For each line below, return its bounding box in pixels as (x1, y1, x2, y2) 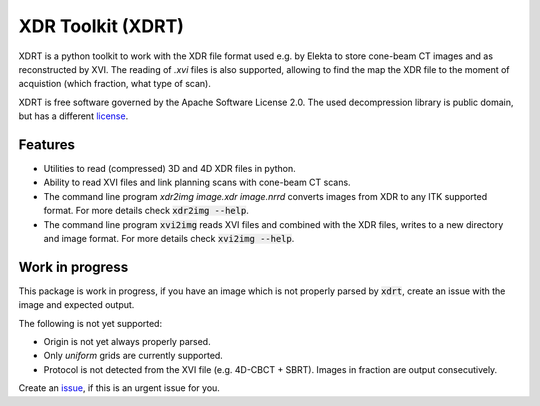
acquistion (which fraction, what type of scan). (18, 78, 212, 90)
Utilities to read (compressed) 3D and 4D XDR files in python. (43, 163, 297, 175)
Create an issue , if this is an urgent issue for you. (18, 382, 220, 394)
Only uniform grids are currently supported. (43, 350, 224, 362)
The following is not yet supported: (18, 317, 163, 329)
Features (18, 136, 75, 153)
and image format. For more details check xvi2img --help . (43, 232, 295, 244)
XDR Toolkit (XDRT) (18, 15, 185, 37)
